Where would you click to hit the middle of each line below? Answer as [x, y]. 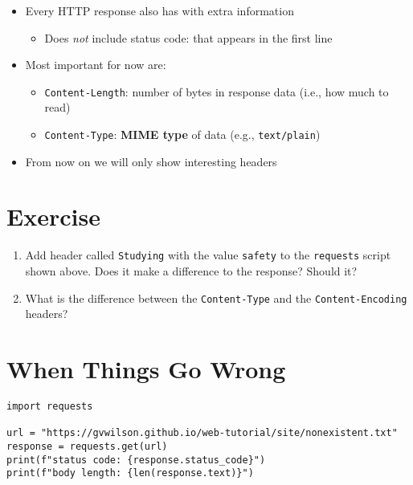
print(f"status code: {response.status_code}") [136, 460]
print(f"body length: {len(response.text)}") [130, 473]
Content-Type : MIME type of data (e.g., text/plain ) [182, 134]
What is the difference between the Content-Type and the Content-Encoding [216, 298]
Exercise [53, 216]
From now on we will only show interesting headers [151, 161]
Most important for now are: [96, 65]
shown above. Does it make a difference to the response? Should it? [191, 271]
